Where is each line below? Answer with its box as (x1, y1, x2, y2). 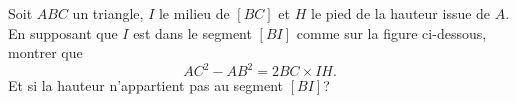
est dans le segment (133, 22, 252, 43)
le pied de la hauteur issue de (311, 3, 491, 23)
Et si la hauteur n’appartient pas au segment (8, 75, 284, 96)
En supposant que (8, 22, 118, 43)
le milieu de (158, 3, 230, 23)
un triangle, (72, 3, 144, 23)
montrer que (8, 42, 83, 63)
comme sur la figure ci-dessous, (296, 22, 487, 43)
